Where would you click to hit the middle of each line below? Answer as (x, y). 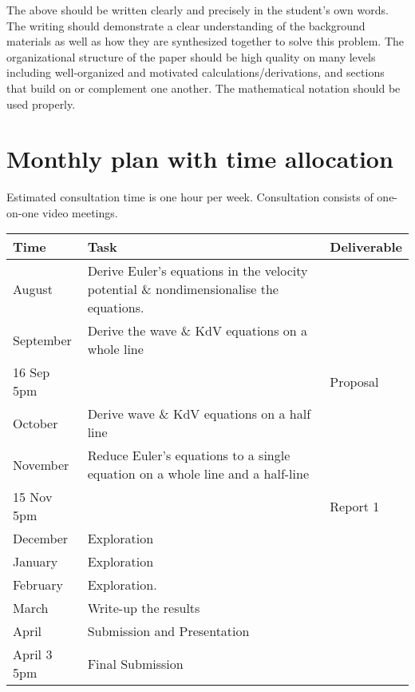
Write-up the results (144, 608)
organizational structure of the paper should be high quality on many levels (191, 56)
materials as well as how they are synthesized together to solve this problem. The (206, 41)
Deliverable (366, 247)
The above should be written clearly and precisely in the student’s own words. (198, 10)
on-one (23, 212)
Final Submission (135, 663)
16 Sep (32, 372)
